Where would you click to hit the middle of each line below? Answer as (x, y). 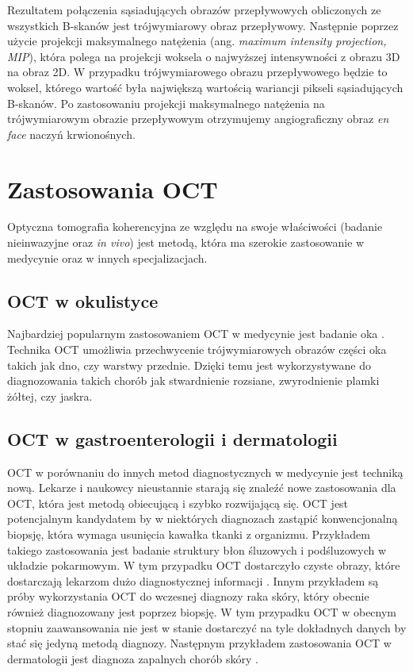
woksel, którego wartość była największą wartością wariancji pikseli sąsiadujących (205, 87)
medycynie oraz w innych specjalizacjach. (107, 257)
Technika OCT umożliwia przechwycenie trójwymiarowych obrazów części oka (197, 349)
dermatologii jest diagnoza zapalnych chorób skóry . (133, 658)
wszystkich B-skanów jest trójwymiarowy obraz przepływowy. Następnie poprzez (203, 25)
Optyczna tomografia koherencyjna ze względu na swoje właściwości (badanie (195, 227)
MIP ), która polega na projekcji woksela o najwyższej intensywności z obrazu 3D (204, 56)
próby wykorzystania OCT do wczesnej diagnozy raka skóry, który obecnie (188, 596)
